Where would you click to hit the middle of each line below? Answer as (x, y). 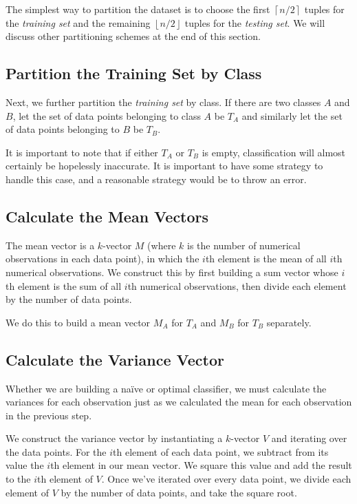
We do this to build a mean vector (78, 322)
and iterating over (309, 438)
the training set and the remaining (78, 22)
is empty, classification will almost (274, 152)
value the (25, 465)
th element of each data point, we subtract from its (221, 451)
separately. (289, 322)
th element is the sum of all (64, 285)
